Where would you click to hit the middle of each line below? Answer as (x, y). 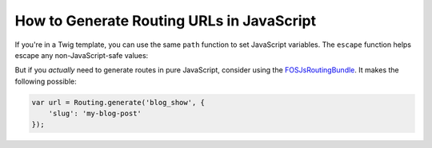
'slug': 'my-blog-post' (95, 114)
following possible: (46, 81)
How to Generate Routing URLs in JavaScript (165, 21)
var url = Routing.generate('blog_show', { (118, 102)
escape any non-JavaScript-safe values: (82, 55)
